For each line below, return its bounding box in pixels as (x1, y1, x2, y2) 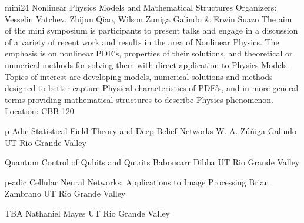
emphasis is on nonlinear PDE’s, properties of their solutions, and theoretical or (5, 47, 293, 59)
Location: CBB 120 (5, 105, 74, 117)
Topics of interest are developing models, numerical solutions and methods (5, 70, 273, 82)
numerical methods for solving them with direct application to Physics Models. (5, 58, 289, 71)
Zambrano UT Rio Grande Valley (5, 187, 126, 199)
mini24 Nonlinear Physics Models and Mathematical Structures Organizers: (5, 1, 277, 13)
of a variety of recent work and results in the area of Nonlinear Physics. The (5, 35, 279, 48)
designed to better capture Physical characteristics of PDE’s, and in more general (5, 82, 299, 94)
